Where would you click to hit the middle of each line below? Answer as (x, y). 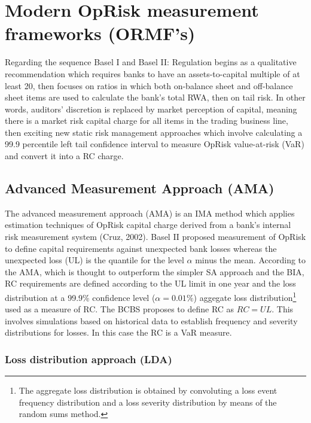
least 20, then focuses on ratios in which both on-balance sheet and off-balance (149, 85)
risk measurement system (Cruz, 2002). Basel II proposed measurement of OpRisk (155, 237)
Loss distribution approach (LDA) (89, 359)
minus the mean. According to (251, 260)
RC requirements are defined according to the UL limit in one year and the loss (150, 283)
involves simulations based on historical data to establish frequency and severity (151, 320)
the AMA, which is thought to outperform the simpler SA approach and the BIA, (155, 271)
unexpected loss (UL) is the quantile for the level (94, 260)
